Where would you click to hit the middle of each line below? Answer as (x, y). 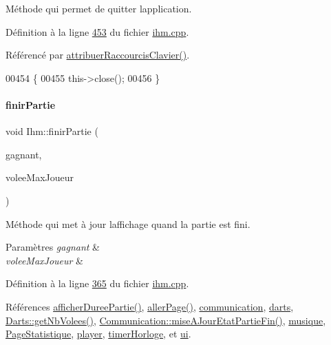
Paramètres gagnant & (53, 247)
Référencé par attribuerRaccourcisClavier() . (98, 55)
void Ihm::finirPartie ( (52, 131)
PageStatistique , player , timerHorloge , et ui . (98, 334)
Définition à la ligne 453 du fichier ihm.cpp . (97, 31)
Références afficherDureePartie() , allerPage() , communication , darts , (150, 306)
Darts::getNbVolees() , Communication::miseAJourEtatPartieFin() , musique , (166, 320)
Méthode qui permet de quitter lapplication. (99, 8)
